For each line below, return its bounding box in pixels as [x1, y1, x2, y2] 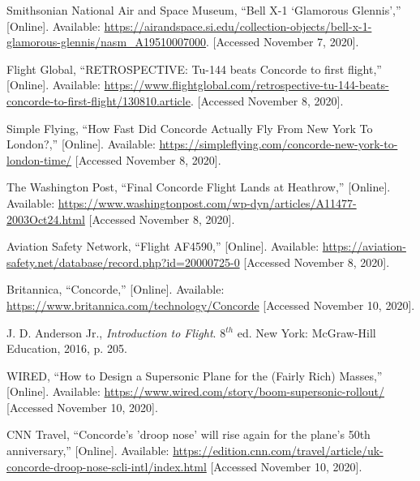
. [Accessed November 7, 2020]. [206, 33, 359, 50]
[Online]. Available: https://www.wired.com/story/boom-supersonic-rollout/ [6, 383, 385, 400]
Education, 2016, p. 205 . [6, 340, 127, 357]
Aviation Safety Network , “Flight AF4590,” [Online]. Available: [6, 238, 319, 255]
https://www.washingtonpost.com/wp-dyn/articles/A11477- [58, 194, 357, 211]
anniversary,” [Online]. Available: [6, 442, 169, 459]
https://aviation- [322, 238, 406, 255]
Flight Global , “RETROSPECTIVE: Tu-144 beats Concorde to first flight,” [6, 60, 382, 77]
